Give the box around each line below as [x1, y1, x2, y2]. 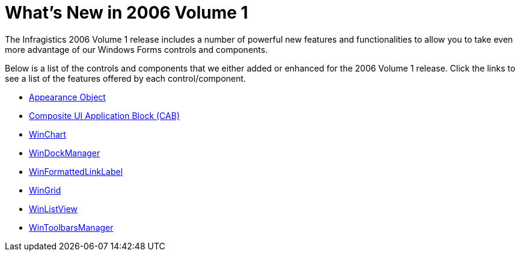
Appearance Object [29, 91, 106, 102]
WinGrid [29, 184, 61, 195]
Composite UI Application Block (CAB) [29, 110, 180, 121]
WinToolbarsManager [29, 222, 114, 233]
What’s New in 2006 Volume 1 [5, 2, 248, 23]
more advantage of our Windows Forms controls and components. [5, 44, 268, 55]
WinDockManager [29, 147, 100, 158]
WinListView [29, 203, 78, 214]
